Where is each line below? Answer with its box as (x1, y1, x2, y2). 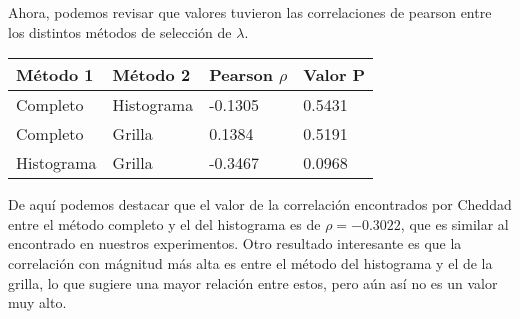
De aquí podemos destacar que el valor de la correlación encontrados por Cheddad (8, 194, 512, 215)
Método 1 (16, 63, 94, 87)
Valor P (303, 63, 366, 87)
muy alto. (8, 292, 67, 313)
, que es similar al (400, 213, 509, 234)
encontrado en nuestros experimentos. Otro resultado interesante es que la (8, 233, 462, 254)
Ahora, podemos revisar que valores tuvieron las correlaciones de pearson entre (8, 2, 492, 22)
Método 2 (112, 63, 191, 87)
